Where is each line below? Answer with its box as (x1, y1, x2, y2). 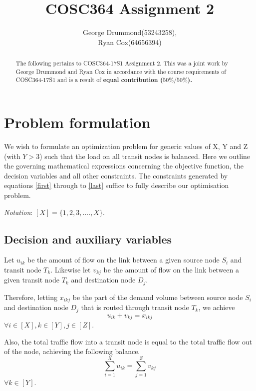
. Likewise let (50, 264, 91, 274)
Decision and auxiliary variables (4, 231, 172, 246)
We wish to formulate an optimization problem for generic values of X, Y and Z (4, 141, 248, 151)
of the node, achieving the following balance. (4, 346, 140, 356)
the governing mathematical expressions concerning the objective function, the (4, 160, 244, 171)
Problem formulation (4, 112, 151, 132)
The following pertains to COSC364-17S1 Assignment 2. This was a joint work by (15, 59, 228, 67)
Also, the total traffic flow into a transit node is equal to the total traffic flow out (4, 336, 253, 346)
